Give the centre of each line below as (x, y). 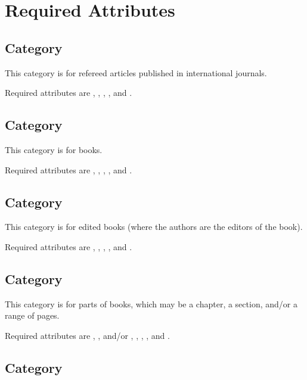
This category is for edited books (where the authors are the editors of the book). (154, 227)
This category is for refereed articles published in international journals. (136, 72)
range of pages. (32, 315)
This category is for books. (54, 149)
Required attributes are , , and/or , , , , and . (87, 335)
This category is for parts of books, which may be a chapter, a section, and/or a (151, 303)
